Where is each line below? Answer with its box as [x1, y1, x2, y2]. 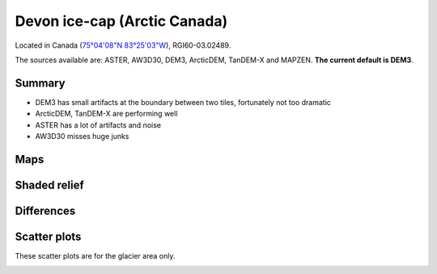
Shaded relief [15, 178, 84, 192]
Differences [15, 204, 76, 217]
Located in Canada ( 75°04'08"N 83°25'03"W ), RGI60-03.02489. [15, 40, 231, 50]
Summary [15, 76, 66, 90]
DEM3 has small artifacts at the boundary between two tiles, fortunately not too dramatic [35, 97, 332, 107]
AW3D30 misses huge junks [35, 132, 129, 141]
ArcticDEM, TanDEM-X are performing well [35, 109, 178, 119]
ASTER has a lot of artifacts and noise [35, 120, 162, 129]
